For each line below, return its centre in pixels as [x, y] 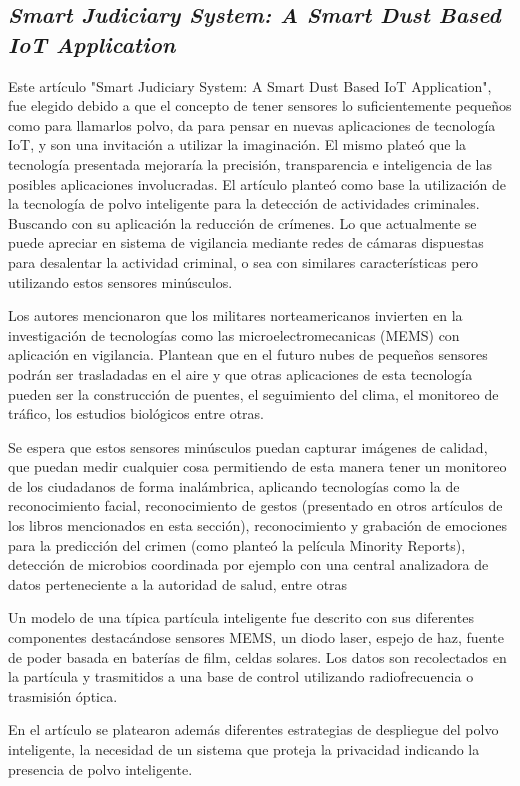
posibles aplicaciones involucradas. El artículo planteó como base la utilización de [257, 183]
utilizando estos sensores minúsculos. [120, 281]
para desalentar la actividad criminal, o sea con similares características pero [243, 261]
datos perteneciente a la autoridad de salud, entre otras [178, 583]
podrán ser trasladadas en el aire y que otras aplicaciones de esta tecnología [240, 373]
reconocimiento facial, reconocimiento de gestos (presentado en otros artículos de [255, 505]
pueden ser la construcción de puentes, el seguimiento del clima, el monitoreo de [253, 393]
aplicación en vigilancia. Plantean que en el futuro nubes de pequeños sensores [248, 354]
